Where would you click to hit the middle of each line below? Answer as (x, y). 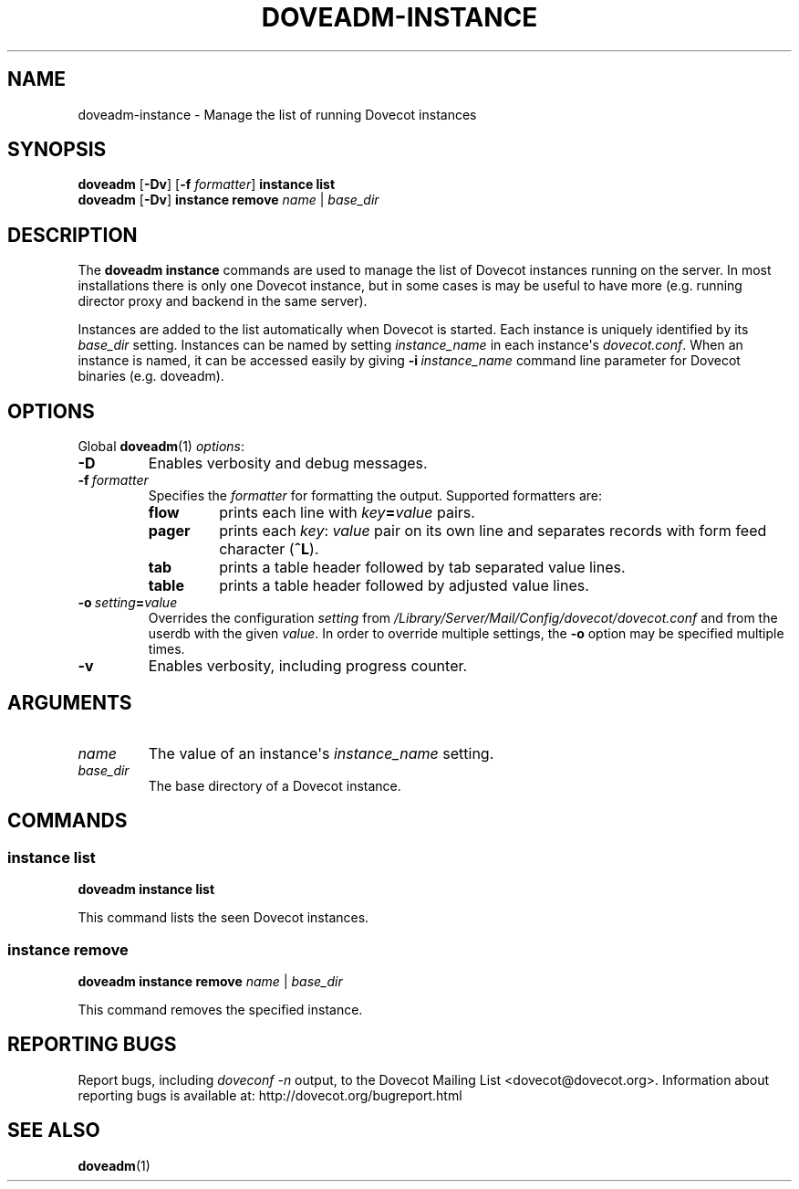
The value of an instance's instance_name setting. (321, 753)
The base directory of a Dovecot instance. (275, 785)
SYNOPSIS (57, 150)
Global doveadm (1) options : (161, 447)
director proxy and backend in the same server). (223, 301)
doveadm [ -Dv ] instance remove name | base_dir (228, 200)
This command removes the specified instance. (220, 1009)
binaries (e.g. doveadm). (151, 376)
